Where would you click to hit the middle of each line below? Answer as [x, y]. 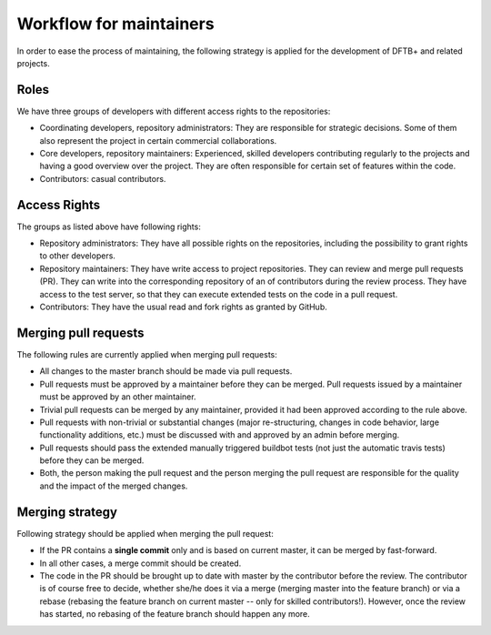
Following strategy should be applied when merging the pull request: [145, 533]
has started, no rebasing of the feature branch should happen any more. [175, 614]
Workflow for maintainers [115, 24]
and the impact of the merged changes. [114, 486]
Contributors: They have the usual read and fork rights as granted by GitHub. [183, 307]
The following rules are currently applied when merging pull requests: [147, 354]
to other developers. [77, 256]
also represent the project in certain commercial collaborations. [158, 140]
